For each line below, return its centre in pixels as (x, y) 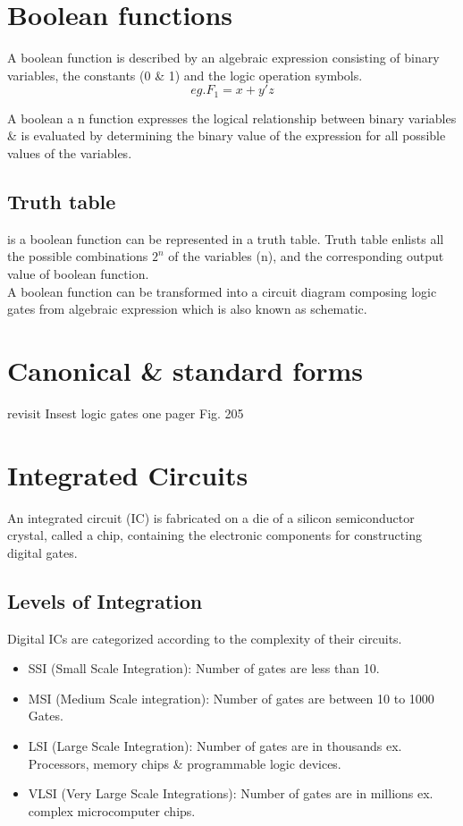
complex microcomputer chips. (112, 810)
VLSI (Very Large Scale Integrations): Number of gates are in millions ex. (231, 793)
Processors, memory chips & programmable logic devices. (185, 763)
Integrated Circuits (128, 474)
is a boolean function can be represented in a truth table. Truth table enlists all (226, 238)
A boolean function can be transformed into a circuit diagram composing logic (222, 291)
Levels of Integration (105, 600)
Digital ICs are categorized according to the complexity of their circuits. (205, 638)
